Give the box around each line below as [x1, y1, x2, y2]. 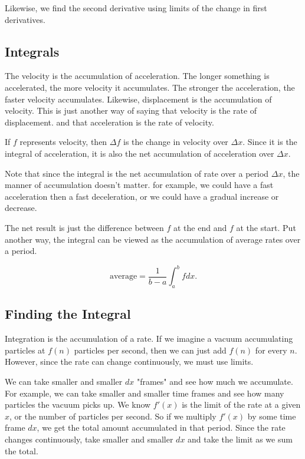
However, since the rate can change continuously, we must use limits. [5, 355, 254, 368]
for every [255, 344, 287, 356]
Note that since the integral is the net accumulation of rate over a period [5, 167, 269, 179]
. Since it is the [242, 136, 297, 148]
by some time [247, 410, 296, 422]
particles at [5, 344, 45, 356]
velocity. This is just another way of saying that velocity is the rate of [5, 104, 257, 117]
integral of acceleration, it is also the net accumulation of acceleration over [5, 147, 274, 159]
